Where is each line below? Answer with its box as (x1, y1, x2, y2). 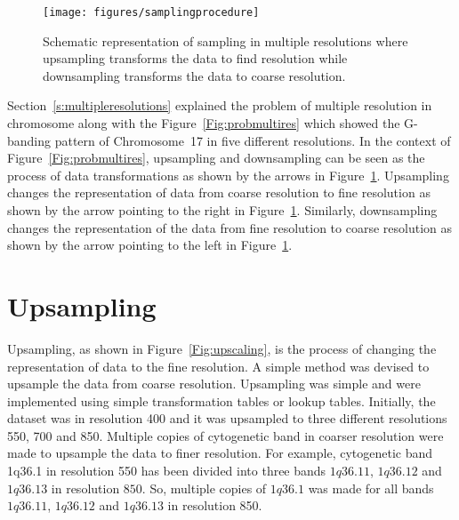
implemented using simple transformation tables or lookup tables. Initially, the (7, 391, 436, 410)
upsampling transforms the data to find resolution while (43, 49, 348, 68)
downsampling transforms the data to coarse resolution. (43, 66, 346, 84)
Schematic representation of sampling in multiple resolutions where (43, 31, 408, 50)
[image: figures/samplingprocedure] (43, 6, 260, 19)
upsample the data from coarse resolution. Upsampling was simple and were (7, 374, 421, 393)
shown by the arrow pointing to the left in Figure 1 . (7, 236, 293, 254)
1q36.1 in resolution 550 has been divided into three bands (7, 461, 326, 480)
